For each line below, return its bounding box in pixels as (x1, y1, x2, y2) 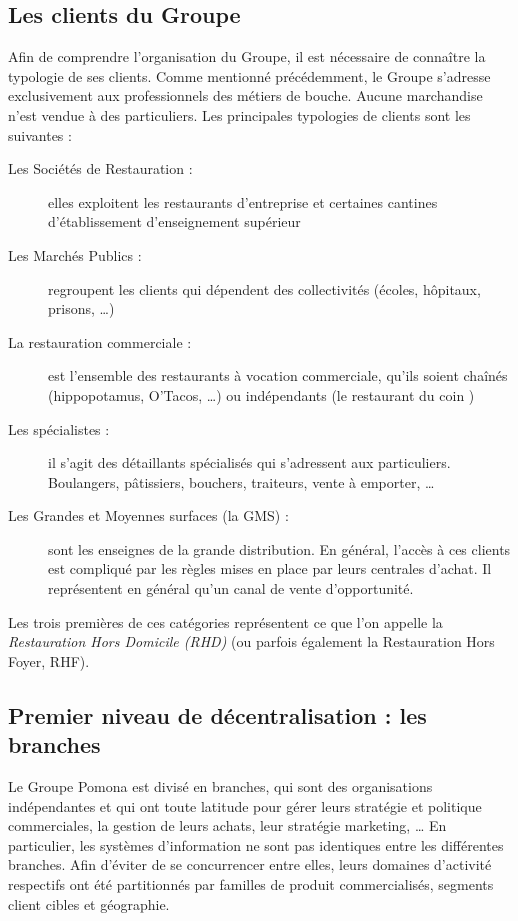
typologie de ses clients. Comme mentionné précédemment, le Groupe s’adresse (8, 65, 491, 86)
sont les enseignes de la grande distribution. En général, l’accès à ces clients (48, 538, 511, 559)
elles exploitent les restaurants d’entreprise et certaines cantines (48, 191, 438, 212)
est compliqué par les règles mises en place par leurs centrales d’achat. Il (48, 558, 492, 579)
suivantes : (8, 124, 72, 145)
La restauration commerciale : (8, 331, 192, 352)
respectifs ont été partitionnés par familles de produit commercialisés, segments (8, 874, 494, 895)
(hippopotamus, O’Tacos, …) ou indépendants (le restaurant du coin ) (48, 384, 475, 405)
